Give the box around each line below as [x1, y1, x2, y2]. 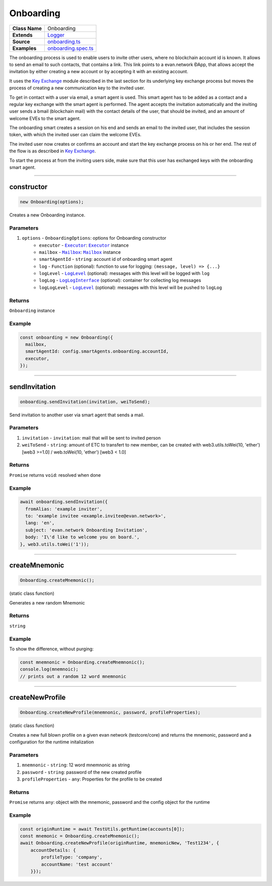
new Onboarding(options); [20, 199, 84, 205]
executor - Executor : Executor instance [39, 242, 129, 248]
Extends [12, 31, 33, 38]
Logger [47, 31, 65, 38]
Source [12, 38, 30, 45]
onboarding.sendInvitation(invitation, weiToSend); [20, 399, 151, 405]
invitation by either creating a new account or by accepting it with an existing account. [9, 69, 188, 75]
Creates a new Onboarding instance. [9, 212, 86, 218]
